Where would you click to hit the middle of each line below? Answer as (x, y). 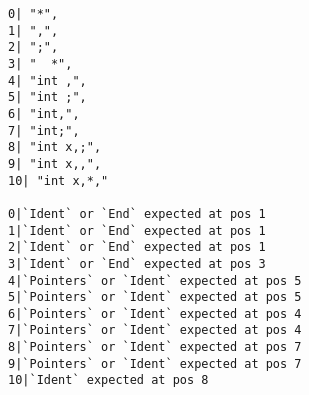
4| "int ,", (47, 80)
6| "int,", (44, 113)
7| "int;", (44, 130)
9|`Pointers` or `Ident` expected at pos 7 (155, 363)
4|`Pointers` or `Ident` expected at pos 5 (155, 280)
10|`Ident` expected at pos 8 (108, 380)
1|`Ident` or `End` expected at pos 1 (137, 230)
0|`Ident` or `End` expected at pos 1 (137, 213)
